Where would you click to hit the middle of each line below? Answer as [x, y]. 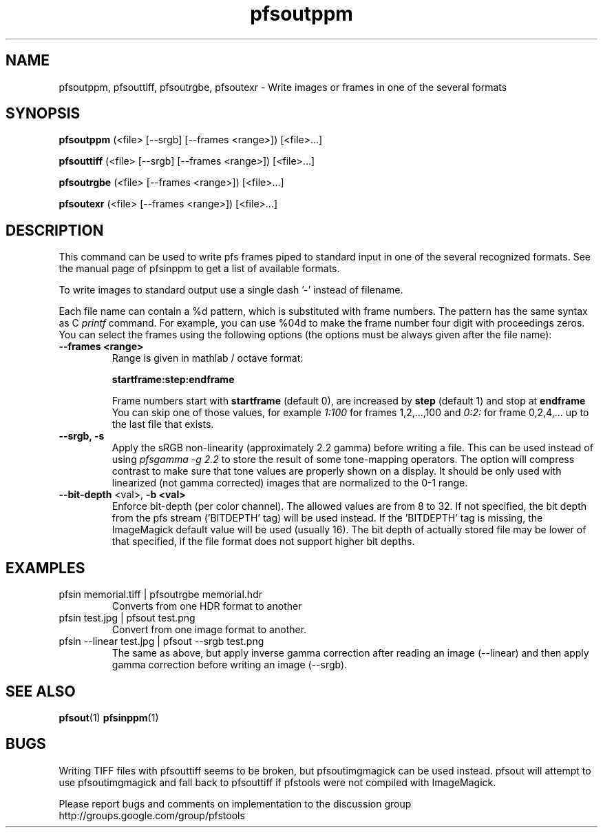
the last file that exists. [163, 424]
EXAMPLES [45, 568]
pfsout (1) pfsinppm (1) [109, 717]
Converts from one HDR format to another [207, 606]
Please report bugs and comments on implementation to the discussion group [235, 803]
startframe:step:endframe [173, 380]
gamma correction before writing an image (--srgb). [230, 665]
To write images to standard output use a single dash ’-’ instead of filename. [231, 290]
